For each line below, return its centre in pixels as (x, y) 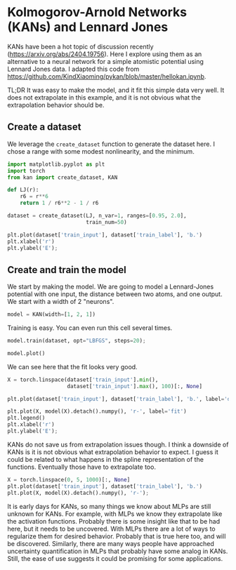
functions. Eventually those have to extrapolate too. (82, 467)
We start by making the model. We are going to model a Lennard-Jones (111, 287)
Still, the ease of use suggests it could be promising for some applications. (115, 558)
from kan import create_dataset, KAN (63, 177)
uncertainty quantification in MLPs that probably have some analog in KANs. (118, 551)
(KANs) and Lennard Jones (88, 27)
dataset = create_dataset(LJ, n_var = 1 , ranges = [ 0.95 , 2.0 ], (97, 216)
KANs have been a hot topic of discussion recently (80, 46)
